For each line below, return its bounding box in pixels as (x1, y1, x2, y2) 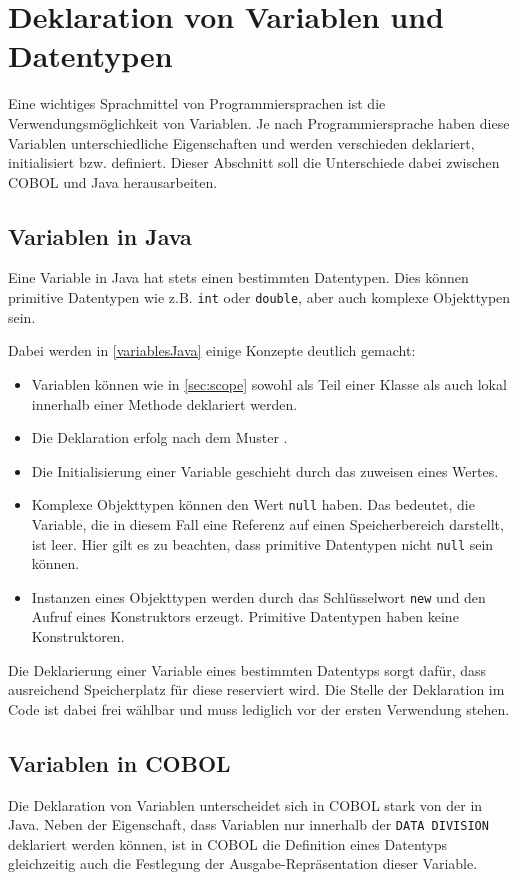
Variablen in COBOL (8, 747, 231, 778)
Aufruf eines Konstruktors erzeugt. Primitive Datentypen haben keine (31, 606, 459, 627)
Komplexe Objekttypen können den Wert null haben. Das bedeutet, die (31, 494, 475, 515)
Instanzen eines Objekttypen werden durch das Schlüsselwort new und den (31, 586, 486, 607)
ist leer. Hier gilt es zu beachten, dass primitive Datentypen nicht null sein (31, 533, 494, 554)
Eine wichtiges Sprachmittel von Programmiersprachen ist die (8, 93, 386, 114)
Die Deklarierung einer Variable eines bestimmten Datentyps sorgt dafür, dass (8, 659, 487, 680)
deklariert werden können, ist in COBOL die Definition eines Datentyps (8, 833, 448, 854)
